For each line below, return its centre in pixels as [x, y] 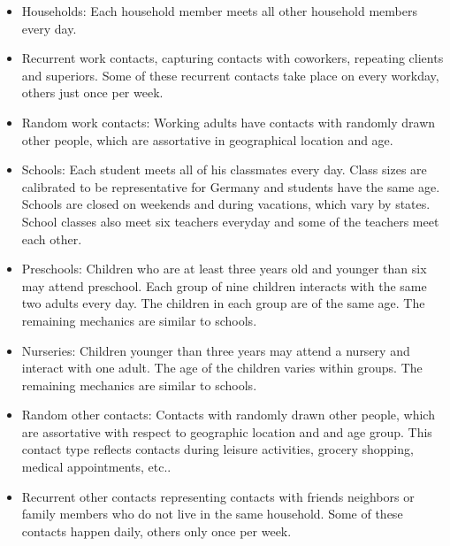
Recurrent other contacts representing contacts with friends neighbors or [218, 496]
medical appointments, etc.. [96, 467]
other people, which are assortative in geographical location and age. [207, 139]
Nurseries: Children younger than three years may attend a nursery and [216, 350]
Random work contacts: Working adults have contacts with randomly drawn [229, 122]
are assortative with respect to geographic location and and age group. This [227, 431]
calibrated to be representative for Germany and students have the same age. [231, 186]
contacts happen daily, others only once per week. [156, 531]
